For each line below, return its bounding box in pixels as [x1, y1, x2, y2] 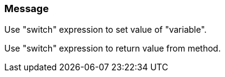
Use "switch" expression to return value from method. [4, 43, 221, 54]
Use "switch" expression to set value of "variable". [4, 24, 207, 35]
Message [4, 2, 49, 15]
